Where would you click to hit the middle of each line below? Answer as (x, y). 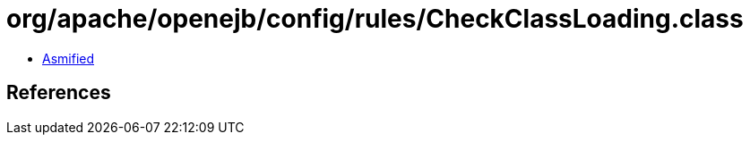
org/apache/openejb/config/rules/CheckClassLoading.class (375, 19)
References (59, 93)
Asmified (69, 58)
